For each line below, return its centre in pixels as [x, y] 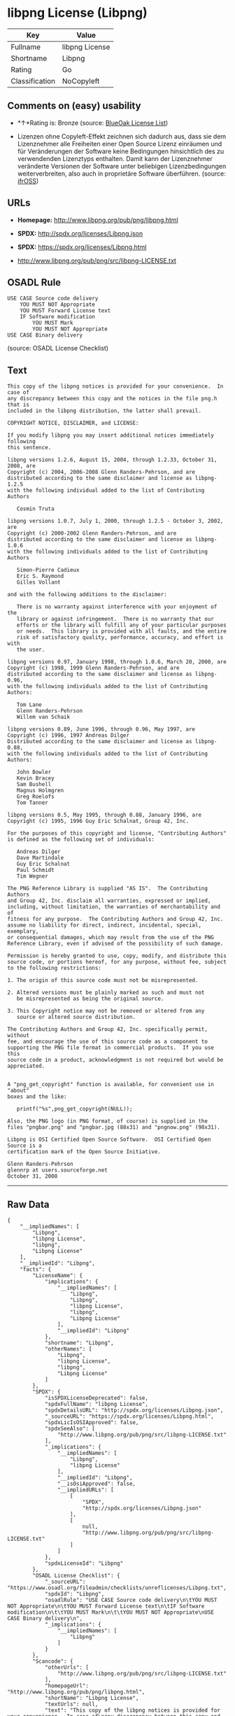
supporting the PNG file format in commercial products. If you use [111, 1048]
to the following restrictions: [54, 968]
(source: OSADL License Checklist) [58, 349]
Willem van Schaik [43, 717]
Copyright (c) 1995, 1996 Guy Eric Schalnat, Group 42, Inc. [98, 821]
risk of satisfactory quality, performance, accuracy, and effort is [120, 638]
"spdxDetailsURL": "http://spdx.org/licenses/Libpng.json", [134, 1410]
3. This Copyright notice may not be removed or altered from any [106, 1011]
